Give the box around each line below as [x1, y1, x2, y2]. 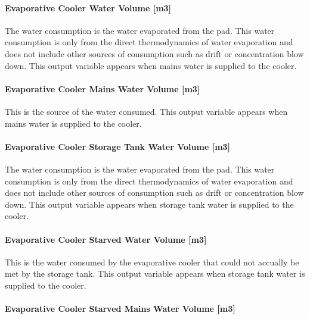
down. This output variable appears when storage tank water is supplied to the [5, 198, 294, 210]
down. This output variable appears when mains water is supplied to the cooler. [5, 59, 297, 71]
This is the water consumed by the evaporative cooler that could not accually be [5, 255, 299, 268]
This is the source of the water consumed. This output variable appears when [5, 105, 288, 117]
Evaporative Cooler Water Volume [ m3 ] [5, 1, 172, 14]
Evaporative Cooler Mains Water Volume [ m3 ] [5, 82, 200, 95]
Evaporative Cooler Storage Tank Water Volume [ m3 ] [5, 140, 231, 152]
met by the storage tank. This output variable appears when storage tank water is [5, 267, 305, 280]
